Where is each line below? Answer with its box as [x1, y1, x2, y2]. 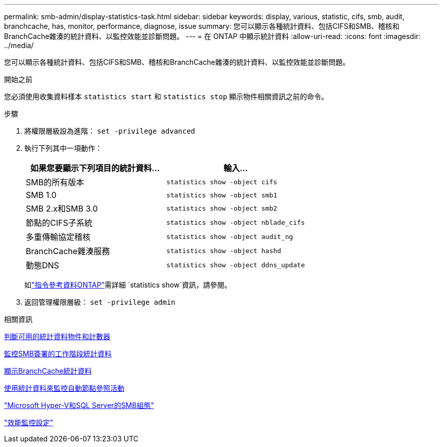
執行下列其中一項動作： [24, 144, 102, 152]
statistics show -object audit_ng [166, 232, 293, 240]
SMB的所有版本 [26, 177, 84, 187]
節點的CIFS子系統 [26, 218, 93, 228]
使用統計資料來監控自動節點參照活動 [4, 384, 124, 392]
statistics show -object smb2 [166, 204, 278, 212]
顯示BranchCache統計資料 [4, 367, 92, 375]
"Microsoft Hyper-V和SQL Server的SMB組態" [4, 401, 154, 410]
